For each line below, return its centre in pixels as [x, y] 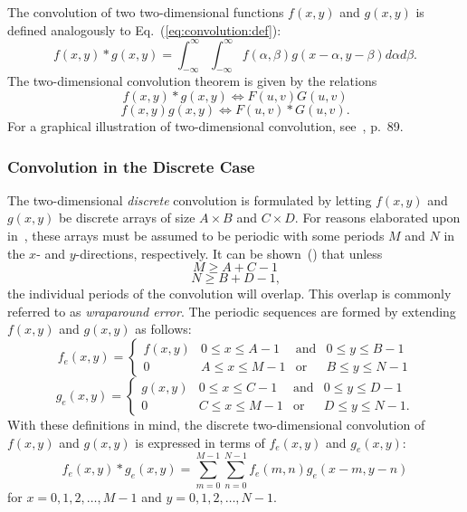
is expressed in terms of [200, 442]
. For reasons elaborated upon [377, 218]
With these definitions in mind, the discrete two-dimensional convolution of [216, 425]
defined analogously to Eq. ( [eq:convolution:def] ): [144, 29]
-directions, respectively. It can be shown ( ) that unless [229, 253]
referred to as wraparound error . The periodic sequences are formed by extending [232, 311]
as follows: [163, 329]
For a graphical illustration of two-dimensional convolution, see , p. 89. [205, 126]
